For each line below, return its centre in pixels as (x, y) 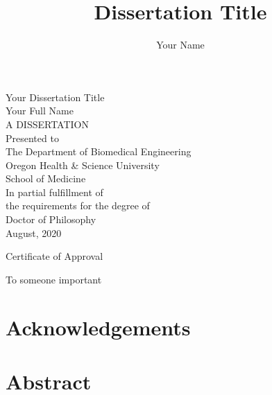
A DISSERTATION (47, 124)
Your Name (180, 45)
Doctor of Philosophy (51, 219)
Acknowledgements (98, 327)
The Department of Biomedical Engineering (99, 151)
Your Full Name (40, 111)
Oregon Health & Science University (83, 165)
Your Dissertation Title (55, 97)
